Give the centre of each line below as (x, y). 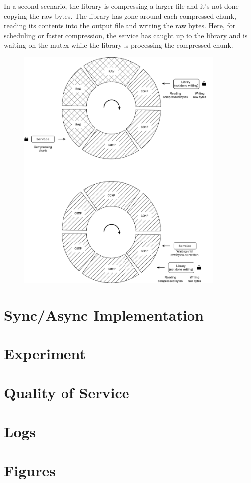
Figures (30, 470)
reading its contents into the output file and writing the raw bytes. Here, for (120, 26)
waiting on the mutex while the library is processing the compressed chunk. (119, 45)
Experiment (45, 354)
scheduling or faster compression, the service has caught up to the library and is (126, 35)
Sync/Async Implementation (104, 314)
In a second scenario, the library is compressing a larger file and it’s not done (121, 6)
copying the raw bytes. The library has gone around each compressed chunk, (120, 16)
